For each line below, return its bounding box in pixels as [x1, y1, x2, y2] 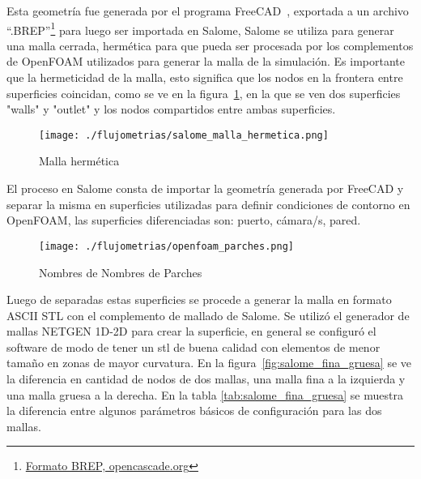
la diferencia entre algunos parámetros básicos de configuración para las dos [6, 402, 382, 419]
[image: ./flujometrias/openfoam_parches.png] [39, 240, 294, 252]
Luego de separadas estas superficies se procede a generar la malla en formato [6, 291, 392, 308]
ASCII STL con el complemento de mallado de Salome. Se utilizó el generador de [6, 306, 410, 323]
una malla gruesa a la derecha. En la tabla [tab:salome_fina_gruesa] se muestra [6, 386, 403, 403]
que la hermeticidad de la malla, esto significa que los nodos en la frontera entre [6, 69, 403, 86]
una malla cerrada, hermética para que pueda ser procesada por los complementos [6, 36, 414, 53]
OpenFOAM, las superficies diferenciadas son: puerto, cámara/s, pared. [6, 212, 361, 229]
